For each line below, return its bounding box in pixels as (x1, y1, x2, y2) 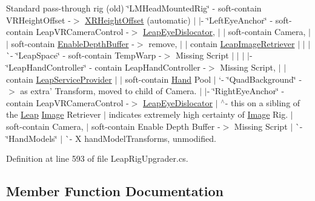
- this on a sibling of (225, 96, 300, 109)
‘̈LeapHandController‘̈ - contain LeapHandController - (6, 60, 206, 73)
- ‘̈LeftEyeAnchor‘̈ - (201, 13, 273, 26)
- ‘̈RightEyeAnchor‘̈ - (207, 85, 285, 97)
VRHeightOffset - (6, 13, 71, 26)
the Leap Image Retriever (6, 108, 101, 121)
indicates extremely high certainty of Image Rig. (108, 108, 288, 121)
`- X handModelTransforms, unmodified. (65, 132, 216, 144)
